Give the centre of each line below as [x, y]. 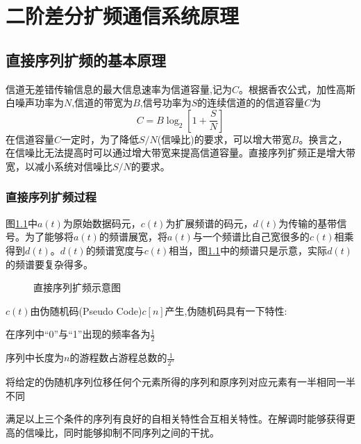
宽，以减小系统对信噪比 [59, 166]
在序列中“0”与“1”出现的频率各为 [78, 334]
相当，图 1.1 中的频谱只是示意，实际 [248, 250]
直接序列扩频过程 [51, 197]
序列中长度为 [35, 357]
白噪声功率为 [35, 102]
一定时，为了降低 [100, 139]
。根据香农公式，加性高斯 [297, 89]
